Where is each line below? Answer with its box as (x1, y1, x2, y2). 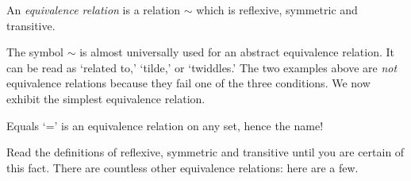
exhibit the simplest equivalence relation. (6, 90, 205, 106)
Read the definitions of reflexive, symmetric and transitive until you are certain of (6, 144, 405, 160)
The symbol (6, 44, 64, 60)
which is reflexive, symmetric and (196, 2, 358, 17)
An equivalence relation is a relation (6, 2, 181, 17)
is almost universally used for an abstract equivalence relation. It (79, 44, 394, 60)
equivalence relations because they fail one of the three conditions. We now (6, 75, 371, 91)
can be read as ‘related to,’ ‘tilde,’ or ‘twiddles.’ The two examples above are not (6, 59, 398, 75)
